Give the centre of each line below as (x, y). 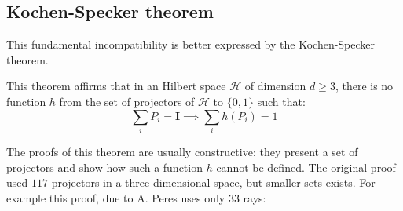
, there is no (364, 86)
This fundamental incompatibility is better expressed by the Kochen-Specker (191, 44)
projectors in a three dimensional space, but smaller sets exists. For (213, 182)
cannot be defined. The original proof (306, 167)
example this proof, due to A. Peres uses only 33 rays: (136, 197)
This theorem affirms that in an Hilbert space (116, 86)
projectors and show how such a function (104, 167)
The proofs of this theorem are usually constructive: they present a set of (182, 151)
